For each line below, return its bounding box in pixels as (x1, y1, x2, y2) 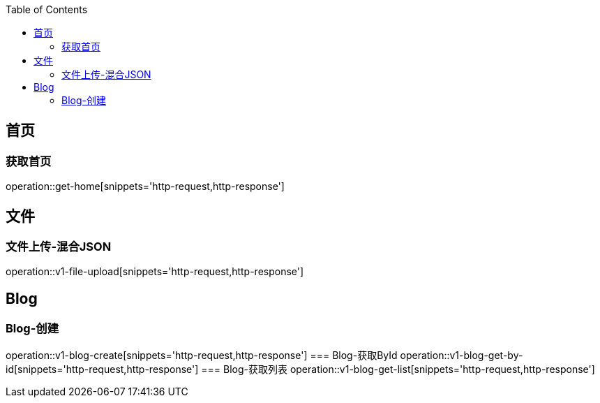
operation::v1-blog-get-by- (400, 349, 523, 361)
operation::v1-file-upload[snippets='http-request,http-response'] (6, 265, 304, 278)
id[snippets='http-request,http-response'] (6, 362, 199, 375)
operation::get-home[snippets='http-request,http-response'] (6, 180, 285, 193)
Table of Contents (6, 3, 88, 15)
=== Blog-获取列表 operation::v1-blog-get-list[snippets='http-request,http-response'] (201, 362, 595, 375)
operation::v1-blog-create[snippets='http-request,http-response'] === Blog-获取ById (6, 349, 398, 361)
